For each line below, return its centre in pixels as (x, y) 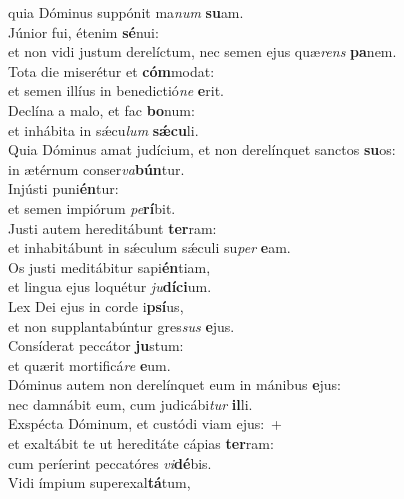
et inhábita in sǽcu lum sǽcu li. (103, 129)
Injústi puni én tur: (63, 188)
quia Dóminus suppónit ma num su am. (126, 12)
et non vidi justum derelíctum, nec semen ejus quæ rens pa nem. (202, 51)
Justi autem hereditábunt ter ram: (112, 227)
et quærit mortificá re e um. (89, 364)
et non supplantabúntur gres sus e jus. (121, 325)
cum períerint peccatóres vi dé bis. (110, 462)
